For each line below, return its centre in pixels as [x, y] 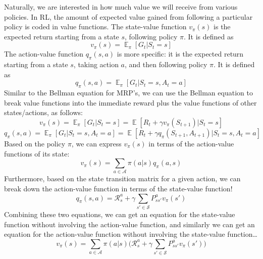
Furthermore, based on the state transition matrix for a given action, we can [122, 178]
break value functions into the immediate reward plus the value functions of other [130, 102]
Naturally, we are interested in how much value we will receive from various [121, 7]
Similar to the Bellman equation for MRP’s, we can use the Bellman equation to [128, 93]
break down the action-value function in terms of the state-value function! [118, 189]
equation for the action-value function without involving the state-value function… [131, 234]
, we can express [96, 143]
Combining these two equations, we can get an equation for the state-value [120, 214]
